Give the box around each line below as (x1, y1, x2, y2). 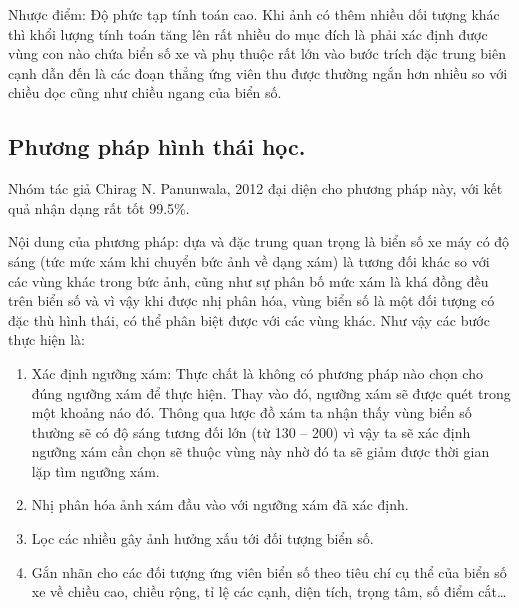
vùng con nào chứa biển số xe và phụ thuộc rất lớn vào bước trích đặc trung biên (8, 43, 506, 64)
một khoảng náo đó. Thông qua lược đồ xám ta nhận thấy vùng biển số (31, 402, 472, 423)
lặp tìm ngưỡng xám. (31, 460, 160, 481)
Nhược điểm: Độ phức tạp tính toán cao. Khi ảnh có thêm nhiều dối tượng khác (8, 4, 500, 24)
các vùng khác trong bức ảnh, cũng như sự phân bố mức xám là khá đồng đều (8, 270, 489, 291)
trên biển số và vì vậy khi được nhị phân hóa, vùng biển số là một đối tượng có (8, 290, 495, 311)
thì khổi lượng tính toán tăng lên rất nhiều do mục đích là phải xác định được (8, 23, 488, 44)
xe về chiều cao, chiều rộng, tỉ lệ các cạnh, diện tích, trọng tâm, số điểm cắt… (31, 581, 507, 602)
